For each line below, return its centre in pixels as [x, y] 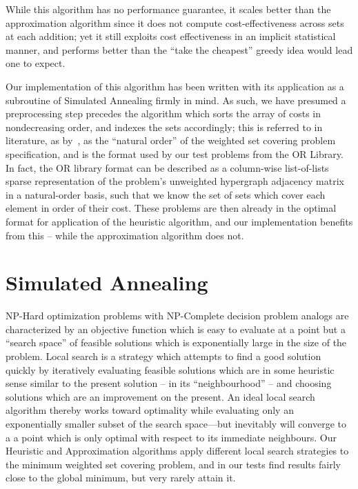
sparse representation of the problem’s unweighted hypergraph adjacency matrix [175, 181]
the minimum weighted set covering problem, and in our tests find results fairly [173, 464]
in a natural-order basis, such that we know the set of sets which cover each [166, 194]
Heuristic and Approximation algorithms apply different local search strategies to [177, 451]
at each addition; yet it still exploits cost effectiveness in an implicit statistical [171, 36]
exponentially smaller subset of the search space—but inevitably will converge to [176, 423]
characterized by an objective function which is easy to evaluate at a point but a [176, 329]
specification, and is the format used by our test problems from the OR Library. [175, 153]
